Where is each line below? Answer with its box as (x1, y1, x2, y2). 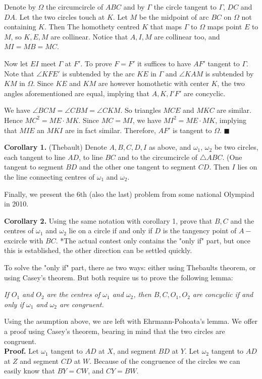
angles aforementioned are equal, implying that (4, 88, 149, 98)
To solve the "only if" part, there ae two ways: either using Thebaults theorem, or (4, 262, 256, 273)
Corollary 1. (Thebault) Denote (4, 142, 107, 152)
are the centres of (46, 289, 100, 300)
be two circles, (214, 142, 258, 152)
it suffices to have (137, 58, 191, 68)
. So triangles (120, 105, 161, 115)
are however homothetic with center (98, 78, 209, 89)
